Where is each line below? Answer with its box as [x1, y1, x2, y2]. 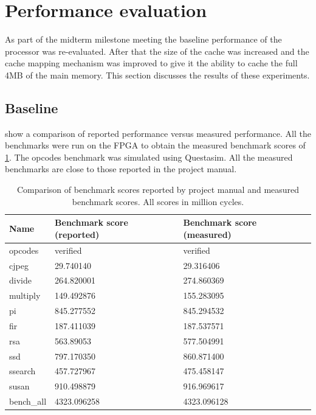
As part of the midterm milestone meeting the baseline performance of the [5, 33, 282, 46]
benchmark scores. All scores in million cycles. [72, 195, 244, 207]
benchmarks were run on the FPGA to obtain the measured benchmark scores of [5, 139, 306, 152]
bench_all [9, 395, 47, 408]
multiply [9, 289, 41, 302]
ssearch [9, 364, 36, 377]
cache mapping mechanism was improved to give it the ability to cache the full [5, 57, 298, 69]
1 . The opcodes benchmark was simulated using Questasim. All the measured [5, 150, 293, 163]
